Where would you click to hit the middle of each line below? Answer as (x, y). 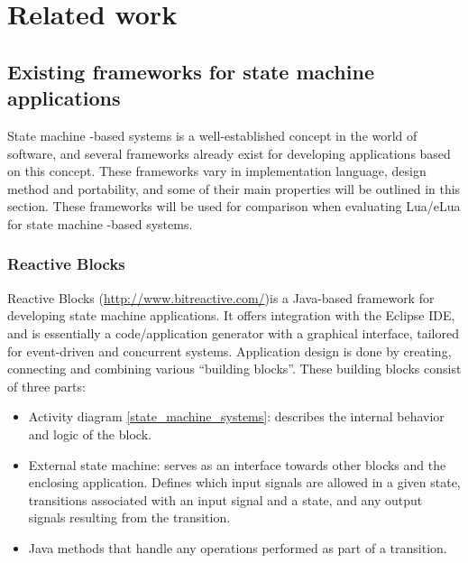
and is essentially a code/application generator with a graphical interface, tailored (233, 332)
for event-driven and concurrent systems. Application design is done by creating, (229, 351)
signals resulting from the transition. (129, 517)
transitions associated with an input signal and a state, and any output (225, 499)
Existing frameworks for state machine (191, 71)
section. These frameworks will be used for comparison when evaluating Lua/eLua (234, 206)
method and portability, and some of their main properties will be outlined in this (234, 188)
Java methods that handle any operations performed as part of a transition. (238, 547)
